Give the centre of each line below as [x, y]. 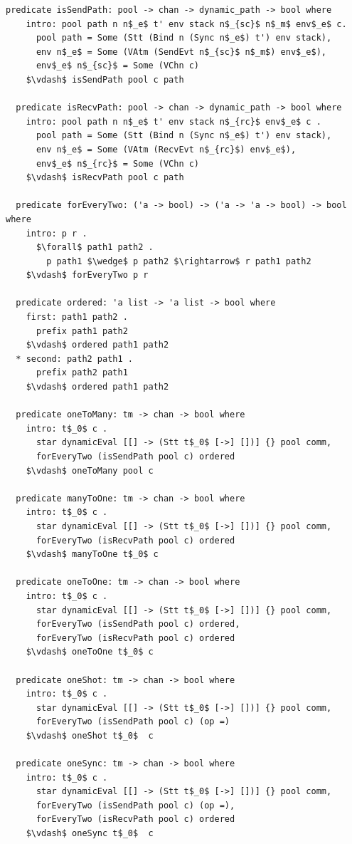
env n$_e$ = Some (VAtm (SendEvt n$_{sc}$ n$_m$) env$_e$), [181, 52]
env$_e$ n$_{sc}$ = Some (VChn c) [118, 66]
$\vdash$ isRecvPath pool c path [105, 178]
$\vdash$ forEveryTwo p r [87, 275]
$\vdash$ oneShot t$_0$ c [90, 735]
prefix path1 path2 [82, 331]
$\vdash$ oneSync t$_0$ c [90, 834]
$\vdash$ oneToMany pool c [90, 470]
